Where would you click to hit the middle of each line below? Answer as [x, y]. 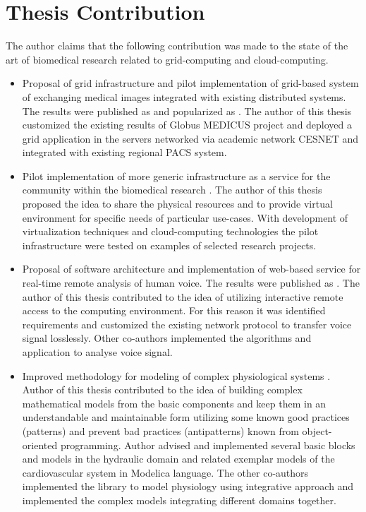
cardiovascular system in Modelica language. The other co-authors [165, 472]
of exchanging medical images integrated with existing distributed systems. [184, 96]
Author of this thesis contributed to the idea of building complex [162, 389]
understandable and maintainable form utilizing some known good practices [186, 417]
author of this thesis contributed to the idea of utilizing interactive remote [183, 296]
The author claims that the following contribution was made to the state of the [177, 46]
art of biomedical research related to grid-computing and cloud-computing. [167, 59]
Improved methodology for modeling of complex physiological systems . [176, 375]
